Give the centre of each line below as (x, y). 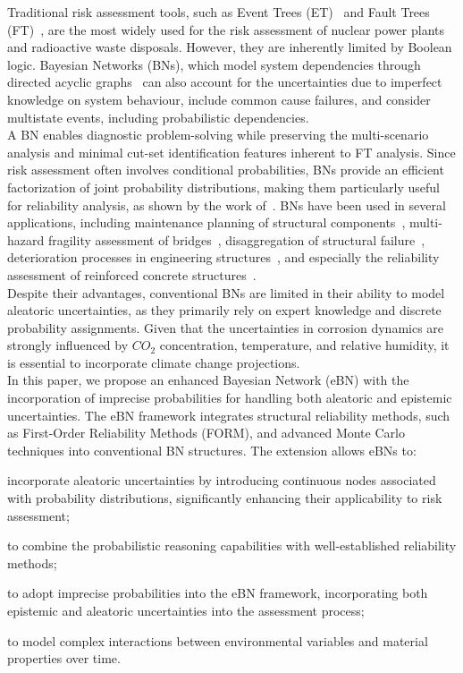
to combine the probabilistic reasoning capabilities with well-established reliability (232, 545)
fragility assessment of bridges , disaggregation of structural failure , (236, 239)
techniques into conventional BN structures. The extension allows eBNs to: (212, 450)
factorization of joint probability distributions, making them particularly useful (223, 187)
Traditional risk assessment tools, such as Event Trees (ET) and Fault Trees (219, 12)
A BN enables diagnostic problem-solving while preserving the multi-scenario (218, 135)
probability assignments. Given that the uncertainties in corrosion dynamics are (226, 327)
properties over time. (64, 658)
